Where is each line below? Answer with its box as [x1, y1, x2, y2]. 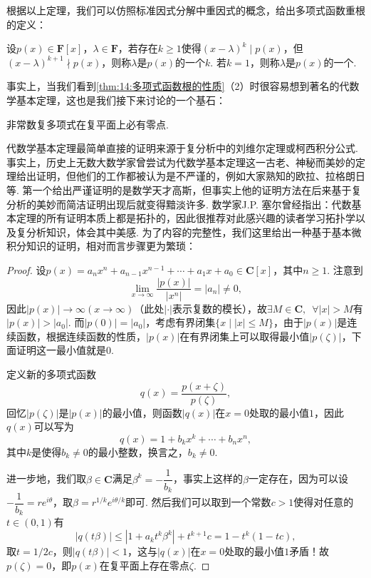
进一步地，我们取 [6, 471, 86, 486]
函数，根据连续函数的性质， [16, 328, 146, 343]
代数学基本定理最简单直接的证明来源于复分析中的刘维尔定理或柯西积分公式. [6, 141, 358, 156]
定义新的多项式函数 [6, 366, 96, 381]
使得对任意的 [293, 495, 354, 509]
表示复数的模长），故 [172, 300, 267, 315]
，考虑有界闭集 [145, 315, 216, 330]
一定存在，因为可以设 [248, 471, 348, 486]
